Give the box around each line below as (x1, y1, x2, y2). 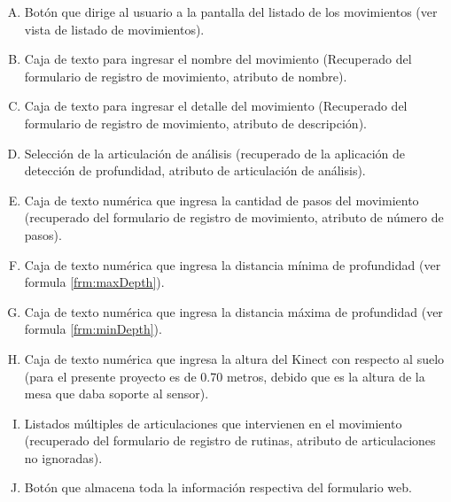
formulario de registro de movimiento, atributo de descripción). (24, 113, 367, 132)
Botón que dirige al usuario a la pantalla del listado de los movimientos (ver (24, 3, 438, 20)
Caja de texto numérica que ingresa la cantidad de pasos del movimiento (24, 190, 419, 209)
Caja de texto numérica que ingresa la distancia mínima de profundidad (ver (24, 255, 441, 274)
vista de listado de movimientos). (24, 19, 205, 38)
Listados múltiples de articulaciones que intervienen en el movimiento (24, 413, 402, 432)
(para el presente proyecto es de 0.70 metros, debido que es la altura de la (24, 367, 425, 385)
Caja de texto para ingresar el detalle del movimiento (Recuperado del (24, 97, 408, 115)
